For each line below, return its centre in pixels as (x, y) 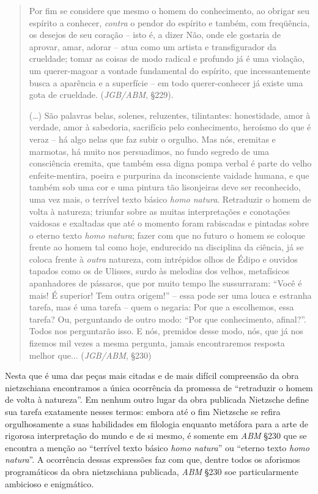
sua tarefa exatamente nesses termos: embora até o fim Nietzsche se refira (143, 411)
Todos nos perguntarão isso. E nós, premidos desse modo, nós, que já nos (166, 331)
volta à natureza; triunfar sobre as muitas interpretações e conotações (160, 211)
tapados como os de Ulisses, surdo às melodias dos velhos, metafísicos (159, 271)
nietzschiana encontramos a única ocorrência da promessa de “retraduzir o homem (159, 387)
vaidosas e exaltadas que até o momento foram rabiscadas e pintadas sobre (169, 223)
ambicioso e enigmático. (50, 483)
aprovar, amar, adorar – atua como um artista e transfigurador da (153, 46)
